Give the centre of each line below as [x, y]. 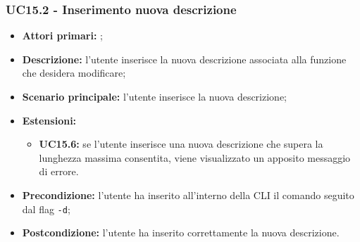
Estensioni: [49, 120]
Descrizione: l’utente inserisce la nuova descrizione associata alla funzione [184, 59]
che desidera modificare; [74, 73]
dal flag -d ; [46, 209]
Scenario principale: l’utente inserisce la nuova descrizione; [154, 96]
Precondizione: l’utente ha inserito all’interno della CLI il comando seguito [188, 195]
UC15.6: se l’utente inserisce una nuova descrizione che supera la [181, 144]
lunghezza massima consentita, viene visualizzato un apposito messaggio [195, 157]
